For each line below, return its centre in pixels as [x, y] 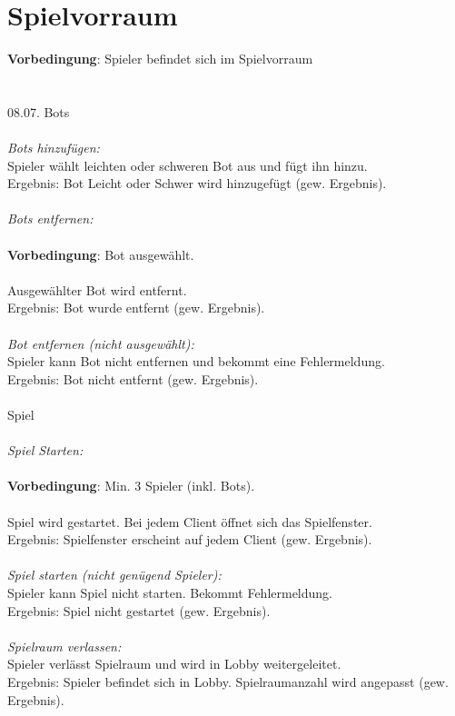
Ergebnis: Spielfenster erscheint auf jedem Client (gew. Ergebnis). [190, 539]
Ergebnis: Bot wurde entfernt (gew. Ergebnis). [136, 308]
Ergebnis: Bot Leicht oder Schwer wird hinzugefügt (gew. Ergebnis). [197, 183]
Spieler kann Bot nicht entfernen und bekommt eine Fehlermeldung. [196, 361]
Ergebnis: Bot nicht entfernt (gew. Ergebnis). [133, 378]
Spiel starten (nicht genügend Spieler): [114, 575]
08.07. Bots [39, 111]
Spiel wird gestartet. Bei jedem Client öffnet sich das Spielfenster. [190, 521]
